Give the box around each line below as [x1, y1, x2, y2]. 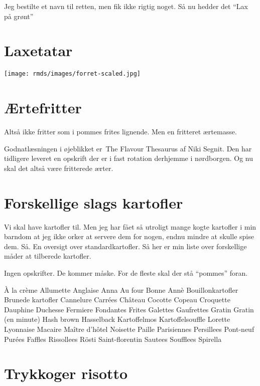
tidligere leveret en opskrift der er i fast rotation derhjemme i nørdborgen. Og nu [4, 153, 253, 163]
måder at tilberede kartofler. [4, 251, 91, 261]
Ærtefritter [4, 97, 82, 118]
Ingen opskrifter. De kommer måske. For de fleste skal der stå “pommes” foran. [4, 267, 248, 278]
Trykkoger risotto [4, 363, 128, 383]
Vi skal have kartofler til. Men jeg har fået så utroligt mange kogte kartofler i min [4, 221, 256, 232]
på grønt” [4, 11, 34, 21]
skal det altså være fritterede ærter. [4, 162, 113, 173]
